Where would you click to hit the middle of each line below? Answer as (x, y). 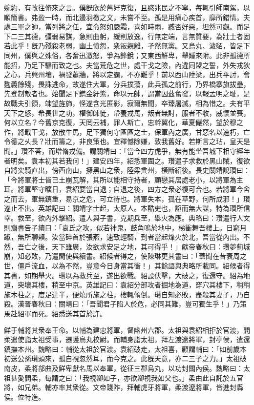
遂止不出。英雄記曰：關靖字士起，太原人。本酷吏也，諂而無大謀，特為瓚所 (124, 208)
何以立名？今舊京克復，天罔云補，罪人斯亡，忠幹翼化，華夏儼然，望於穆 (120, 122)
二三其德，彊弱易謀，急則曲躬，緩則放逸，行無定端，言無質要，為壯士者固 (130, 36)
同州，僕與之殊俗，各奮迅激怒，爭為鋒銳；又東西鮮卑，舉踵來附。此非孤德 (124, 55)
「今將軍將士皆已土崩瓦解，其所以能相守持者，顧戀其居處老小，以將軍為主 (124, 179)
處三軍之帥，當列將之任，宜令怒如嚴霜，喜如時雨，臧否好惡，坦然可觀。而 (124, 27)
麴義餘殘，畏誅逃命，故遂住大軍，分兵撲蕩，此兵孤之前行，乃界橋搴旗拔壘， (127, 84)
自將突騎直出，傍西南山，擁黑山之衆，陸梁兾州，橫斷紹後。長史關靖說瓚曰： (127, 170)
